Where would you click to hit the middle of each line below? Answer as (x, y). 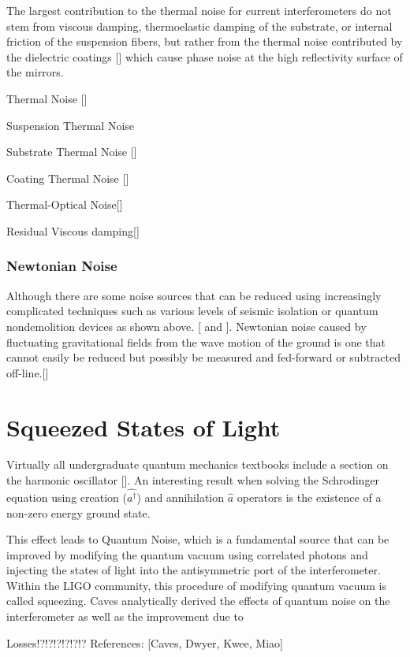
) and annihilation (181, 497)
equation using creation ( (67, 497)
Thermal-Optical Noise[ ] (65, 204)
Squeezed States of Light (143, 427)
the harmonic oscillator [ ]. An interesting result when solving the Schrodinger (193, 480)
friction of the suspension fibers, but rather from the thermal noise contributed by (205, 41)
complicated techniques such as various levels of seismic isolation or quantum (192, 311)
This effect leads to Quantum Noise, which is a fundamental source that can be (198, 539)
